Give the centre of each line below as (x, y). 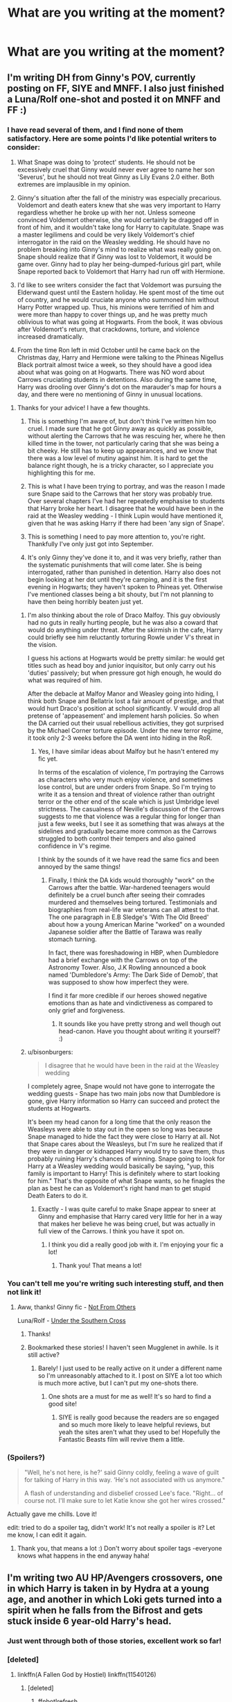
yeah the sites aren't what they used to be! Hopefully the (139, 1432)
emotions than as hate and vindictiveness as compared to (131, 1003)
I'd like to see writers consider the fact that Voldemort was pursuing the (119, 285)
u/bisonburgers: (50, 1052)
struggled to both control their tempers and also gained (117, 839)
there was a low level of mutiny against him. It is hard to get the (118, 458)
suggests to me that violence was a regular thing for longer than (129, 816)
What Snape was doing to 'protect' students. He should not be (106, 162)
